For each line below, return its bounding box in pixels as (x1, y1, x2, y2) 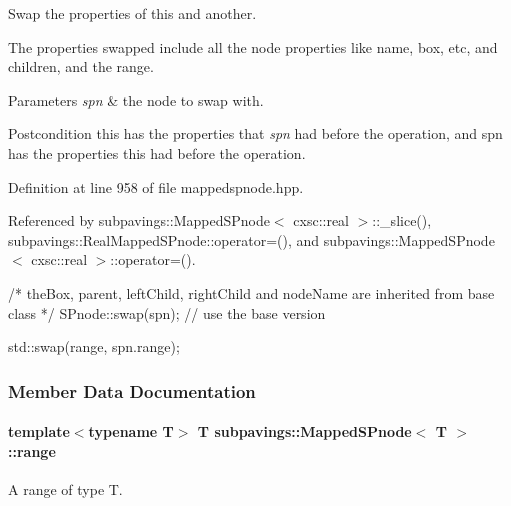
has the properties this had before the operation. (8, 142, 306, 163)
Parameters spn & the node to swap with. (8, 89, 264, 110)
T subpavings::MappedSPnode (197, 421, 412, 442)
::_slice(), (372, 210, 432, 231)
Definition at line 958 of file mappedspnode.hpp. (8, 176, 304, 197)
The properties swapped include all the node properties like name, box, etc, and (8, 36, 498, 57)
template (8, 421, 70, 442)
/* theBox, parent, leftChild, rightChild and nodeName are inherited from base (8, 282, 495, 303)
